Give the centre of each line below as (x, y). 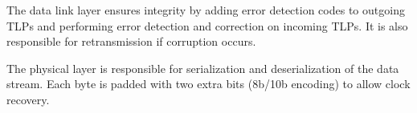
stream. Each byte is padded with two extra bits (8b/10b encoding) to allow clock (208, 84)
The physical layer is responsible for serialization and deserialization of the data (203, 68)
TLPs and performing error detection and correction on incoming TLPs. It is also (207, 25)
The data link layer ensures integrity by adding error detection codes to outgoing (206, 10)
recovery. (28, 99)
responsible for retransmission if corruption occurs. (131, 41)
